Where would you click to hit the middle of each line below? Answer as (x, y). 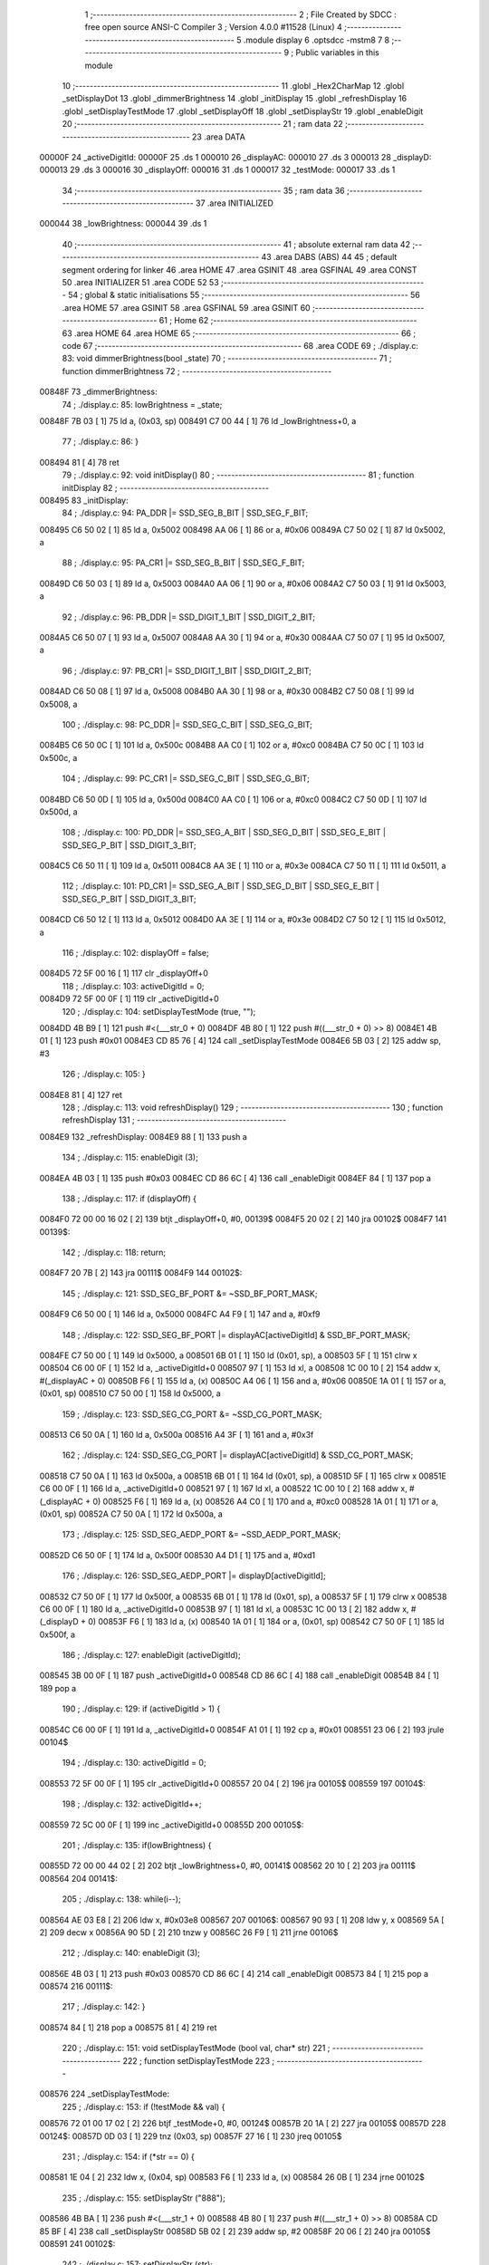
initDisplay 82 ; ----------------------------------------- (166, 487)
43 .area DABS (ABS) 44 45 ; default (329, 257)
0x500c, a (58, 757)
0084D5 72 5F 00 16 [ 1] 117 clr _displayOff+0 (124, 973)
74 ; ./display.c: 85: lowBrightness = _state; (142, 404)
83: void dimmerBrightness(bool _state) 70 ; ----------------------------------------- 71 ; (227, 359)
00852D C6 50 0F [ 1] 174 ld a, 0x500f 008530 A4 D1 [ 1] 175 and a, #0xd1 (177, 1555)
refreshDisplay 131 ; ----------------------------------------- (174, 1120)
